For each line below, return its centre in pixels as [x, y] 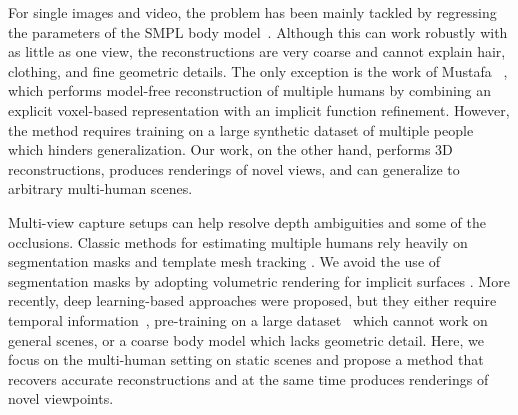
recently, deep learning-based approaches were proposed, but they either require [252, 300]
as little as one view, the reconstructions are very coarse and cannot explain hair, [257, 51]
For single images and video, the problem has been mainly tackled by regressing [252, 12]
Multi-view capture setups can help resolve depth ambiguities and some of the [247, 221]
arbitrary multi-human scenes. [100, 188]
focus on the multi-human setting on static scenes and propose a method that [246, 359]
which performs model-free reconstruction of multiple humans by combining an [250, 90]
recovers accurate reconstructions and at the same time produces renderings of [248, 378]
